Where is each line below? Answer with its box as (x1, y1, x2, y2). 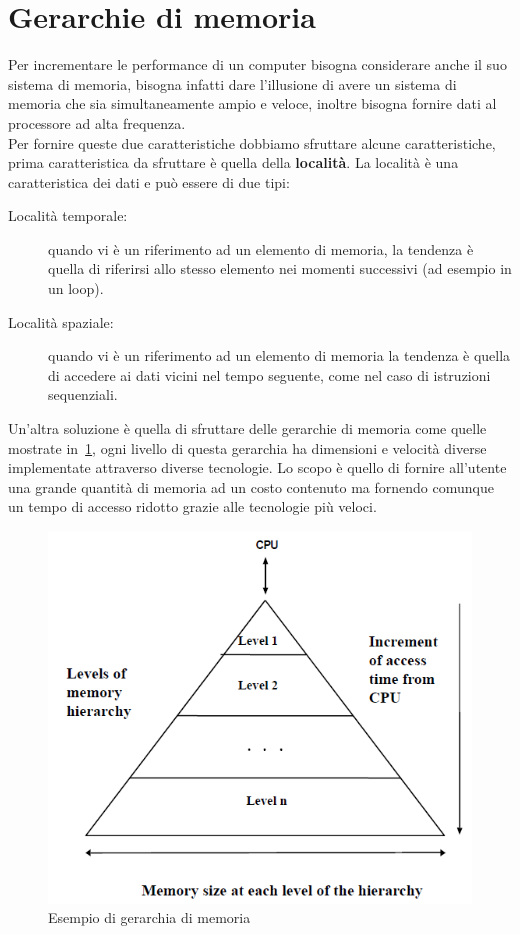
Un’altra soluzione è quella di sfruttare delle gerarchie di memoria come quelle (8, 418, 487, 439)
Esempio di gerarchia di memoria (48, 907, 251, 928)
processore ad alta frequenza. (8, 112, 186, 133)
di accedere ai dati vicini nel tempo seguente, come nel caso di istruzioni (48, 364, 491, 385)
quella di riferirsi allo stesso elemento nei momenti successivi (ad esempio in (48, 258, 512, 279)
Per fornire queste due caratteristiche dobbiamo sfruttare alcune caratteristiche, (8, 132, 496, 153)
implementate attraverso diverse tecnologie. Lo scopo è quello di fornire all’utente (8, 457, 507, 478)
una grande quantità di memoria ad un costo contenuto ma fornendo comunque (8, 476, 494, 497)
